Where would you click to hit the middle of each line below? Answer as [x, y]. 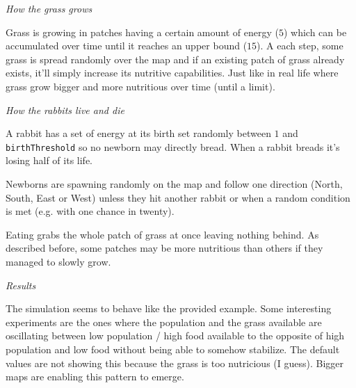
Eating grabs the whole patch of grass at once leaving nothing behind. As [162, 234]
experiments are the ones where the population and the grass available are [164, 322]
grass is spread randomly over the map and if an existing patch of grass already [175, 59]
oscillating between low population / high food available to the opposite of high [175, 336]
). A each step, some [300, 46]
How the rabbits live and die [65, 110]
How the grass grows [49, 8]
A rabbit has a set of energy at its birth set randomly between [138, 133]
